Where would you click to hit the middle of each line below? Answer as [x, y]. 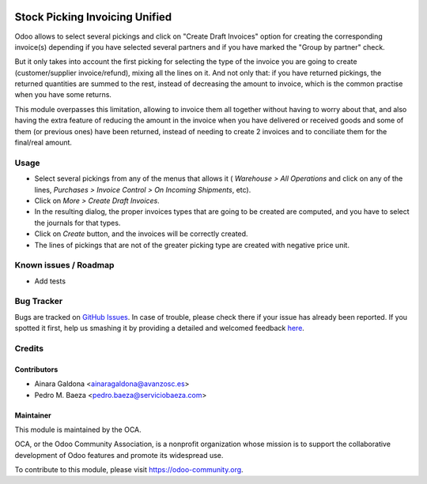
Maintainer [33, 415]
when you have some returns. [63, 95]
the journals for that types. [77, 223]
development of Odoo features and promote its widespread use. [119, 455]
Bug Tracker [39, 302]
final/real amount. [43, 143]
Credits [29, 348]
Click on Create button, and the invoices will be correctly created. [141, 234]
